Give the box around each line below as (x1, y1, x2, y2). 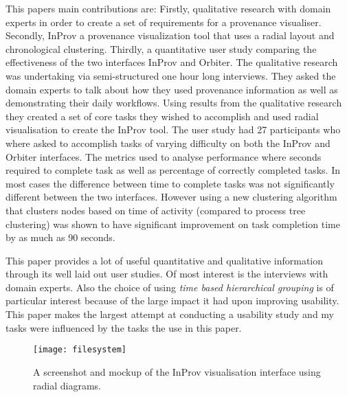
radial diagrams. (33, 378, 101, 392)
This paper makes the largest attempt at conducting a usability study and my (5, 307, 335, 321)
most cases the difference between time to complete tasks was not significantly (5, 176, 335, 190)
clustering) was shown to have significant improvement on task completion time (5, 216, 340, 231)
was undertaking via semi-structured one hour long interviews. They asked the (5, 68, 336, 82)
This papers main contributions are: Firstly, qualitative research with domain (5, 1, 331, 15)
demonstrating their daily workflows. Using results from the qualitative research (5, 95, 342, 110)
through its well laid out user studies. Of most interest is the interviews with (5, 266, 328, 281)
